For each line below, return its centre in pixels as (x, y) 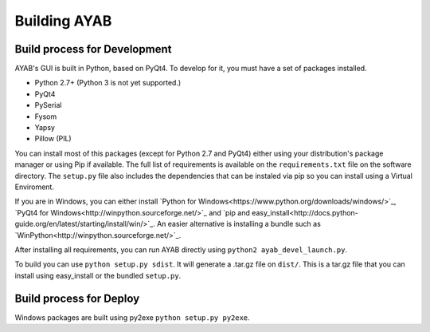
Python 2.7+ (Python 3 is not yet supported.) (108, 83)
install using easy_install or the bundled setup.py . (98, 275)
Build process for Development (93, 49)
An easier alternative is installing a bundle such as (239, 224)
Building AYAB (63, 21)
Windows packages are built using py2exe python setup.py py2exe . (132, 317)
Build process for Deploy (77, 298)
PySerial (49, 105)
